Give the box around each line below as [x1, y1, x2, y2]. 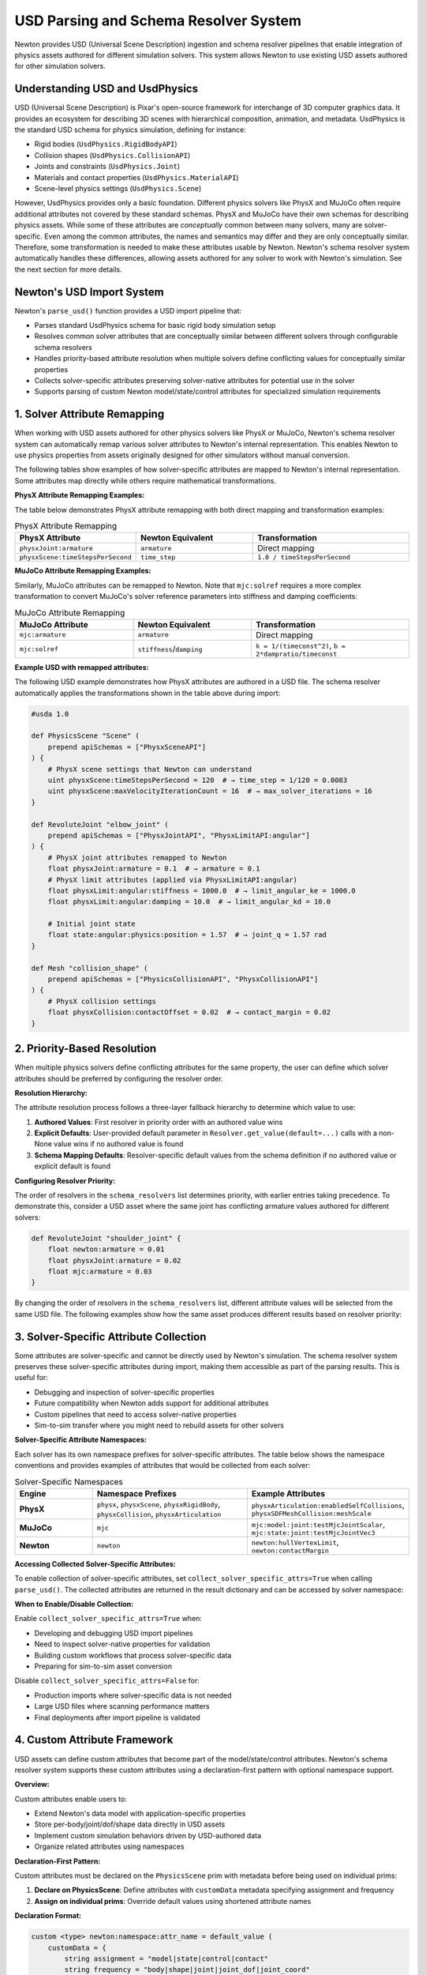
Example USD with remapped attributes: [14, 662, 149, 671]
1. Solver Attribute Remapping [14, 408, 165, 421]
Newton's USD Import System [14, 285, 165, 299]
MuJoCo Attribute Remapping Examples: [14, 566, 151, 576]
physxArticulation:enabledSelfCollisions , [251, 1499, 405, 1510]
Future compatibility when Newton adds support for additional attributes [34, 1398, 269, 1408]
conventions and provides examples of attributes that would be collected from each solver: [14, 1461, 311, 1470]
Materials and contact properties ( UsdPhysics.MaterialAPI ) [34, 172, 240, 182]
